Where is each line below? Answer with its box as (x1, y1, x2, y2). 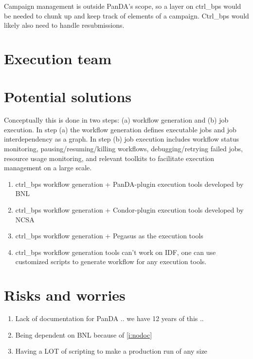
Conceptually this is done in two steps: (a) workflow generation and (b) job (4, 115, 229, 125)
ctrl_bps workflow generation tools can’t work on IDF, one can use (15, 247, 216, 257)
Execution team (4, 48, 112, 68)
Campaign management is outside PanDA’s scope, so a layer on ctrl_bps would (4, 1, 241, 11)
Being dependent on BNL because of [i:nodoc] (15, 329, 152, 340)
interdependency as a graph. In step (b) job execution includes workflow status (4, 134, 239, 144)
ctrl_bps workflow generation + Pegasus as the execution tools (15, 231, 203, 241)
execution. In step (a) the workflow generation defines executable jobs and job (4, 124, 236, 134)
